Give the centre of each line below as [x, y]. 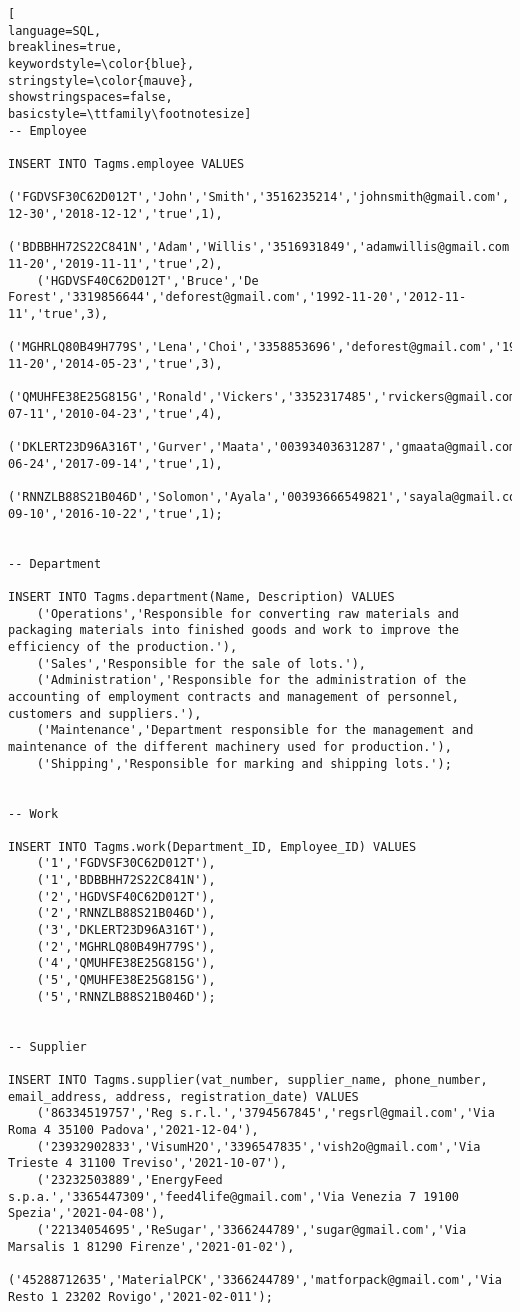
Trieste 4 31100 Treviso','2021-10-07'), [148, 1163]
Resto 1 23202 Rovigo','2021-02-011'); [140, 1296]
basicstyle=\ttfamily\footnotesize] [130, 113]
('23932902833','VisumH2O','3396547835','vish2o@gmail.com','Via [258, 1146]
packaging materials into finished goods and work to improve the [234, 630]
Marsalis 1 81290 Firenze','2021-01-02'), [151, 1246]
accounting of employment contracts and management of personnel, [234, 696]
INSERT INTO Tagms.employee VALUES [126, 163]
